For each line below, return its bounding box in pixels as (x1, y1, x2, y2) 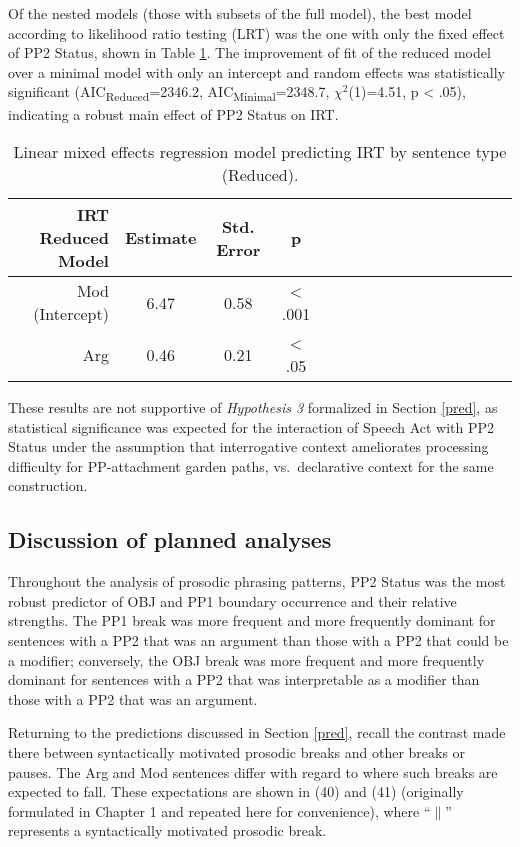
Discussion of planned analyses (8, 524, 332, 555)
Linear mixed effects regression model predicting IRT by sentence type (13, 140, 507, 164)
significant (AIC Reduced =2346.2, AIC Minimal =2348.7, (8, 81, 330, 105)
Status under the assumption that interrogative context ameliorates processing (8, 436, 489, 457)
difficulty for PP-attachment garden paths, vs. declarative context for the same (8, 455, 494, 476)
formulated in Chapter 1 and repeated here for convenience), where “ (8, 800, 431, 821)
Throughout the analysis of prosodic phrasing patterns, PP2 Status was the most (8, 571, 506, 592)
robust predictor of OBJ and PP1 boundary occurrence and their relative (8, 590, 457, 611)
